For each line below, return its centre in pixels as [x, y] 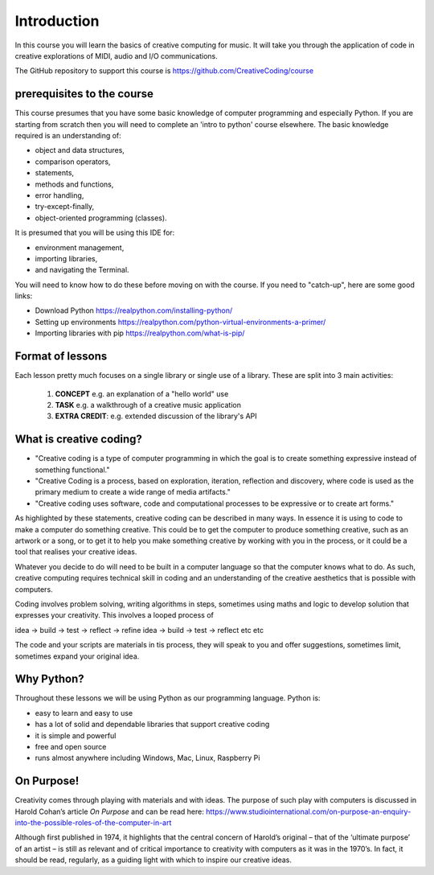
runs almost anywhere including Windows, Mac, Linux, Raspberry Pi [147, 758]
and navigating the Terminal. [82, 270]
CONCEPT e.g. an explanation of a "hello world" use [142, 393]
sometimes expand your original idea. [77, 656]
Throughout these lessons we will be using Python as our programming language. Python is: [168, 698]
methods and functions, [74, 184]
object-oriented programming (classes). [101, 218]
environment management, [80, 247]
